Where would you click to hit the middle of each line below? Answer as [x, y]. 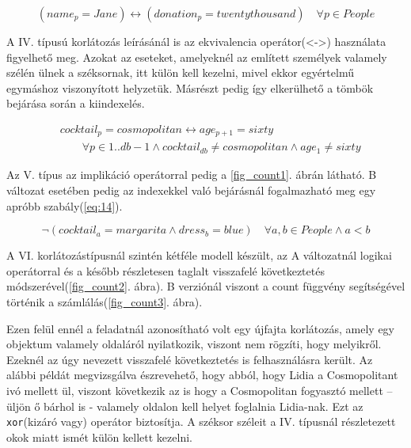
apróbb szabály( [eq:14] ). [65, 205]
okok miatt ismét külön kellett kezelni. [99, 437]
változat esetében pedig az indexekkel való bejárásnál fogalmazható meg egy [191, 190]
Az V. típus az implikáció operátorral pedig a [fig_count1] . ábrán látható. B [192, 175]
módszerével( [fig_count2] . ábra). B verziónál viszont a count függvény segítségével [206, 286]
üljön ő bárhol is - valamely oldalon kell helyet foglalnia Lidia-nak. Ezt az [185, 406]
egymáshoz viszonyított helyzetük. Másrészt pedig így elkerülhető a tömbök [190, 87]
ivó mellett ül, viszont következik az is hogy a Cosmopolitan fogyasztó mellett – [200, 391]
